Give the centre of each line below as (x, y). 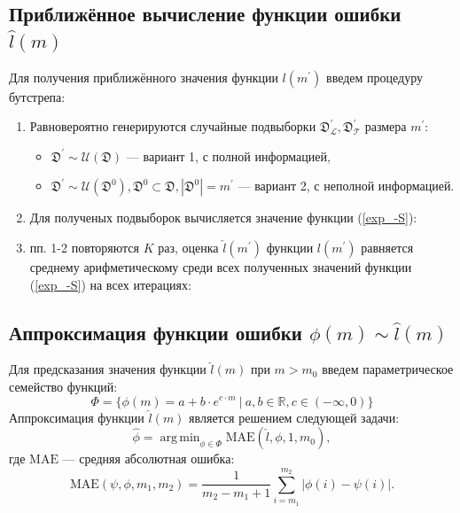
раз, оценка (188, 247)
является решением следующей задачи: (294, 417)
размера (386, 126)
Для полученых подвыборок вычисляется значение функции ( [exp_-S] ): (223, 218)
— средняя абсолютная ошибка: (148, 459)
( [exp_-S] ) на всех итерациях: (110, 284)
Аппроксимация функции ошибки (156, 332)
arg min (180, 438)
